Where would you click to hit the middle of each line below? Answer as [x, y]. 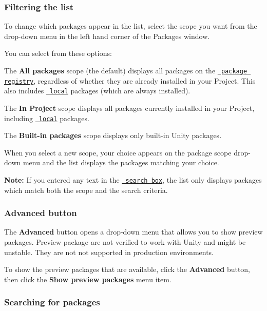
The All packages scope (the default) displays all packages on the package [126, 70]
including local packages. [47, 118]
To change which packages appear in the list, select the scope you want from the [131, 26]
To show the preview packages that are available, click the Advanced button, [127, 269]
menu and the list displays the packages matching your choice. [121, 162]
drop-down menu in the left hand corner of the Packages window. [107, 36]
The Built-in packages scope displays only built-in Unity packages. [113, 135]
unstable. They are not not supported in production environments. [109, 252]
